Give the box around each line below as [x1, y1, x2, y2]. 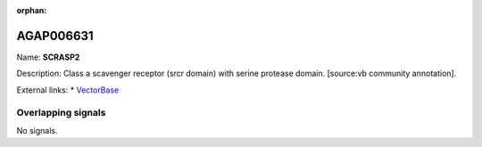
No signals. [16, 125, 58, 135]
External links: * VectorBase [16, 85, 120, 95]
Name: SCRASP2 [16, 52, 80, 62]
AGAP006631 [16, 28, 94, 44]
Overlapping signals [16, 107, 106, 119]
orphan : [16, 5, 47, 15]
